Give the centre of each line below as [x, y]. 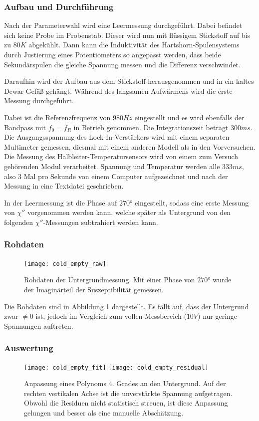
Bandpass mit [25, 127]
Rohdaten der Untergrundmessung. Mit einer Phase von [110, 280]
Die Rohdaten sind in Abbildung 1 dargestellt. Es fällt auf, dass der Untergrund [127, 306]
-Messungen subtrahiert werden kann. [101, 222]
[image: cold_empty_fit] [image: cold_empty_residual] [116, 367]
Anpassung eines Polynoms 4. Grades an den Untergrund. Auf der [125, 383]
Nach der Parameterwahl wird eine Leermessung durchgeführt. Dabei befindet [123, 25]
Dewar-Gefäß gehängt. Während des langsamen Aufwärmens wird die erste [118, 91]
